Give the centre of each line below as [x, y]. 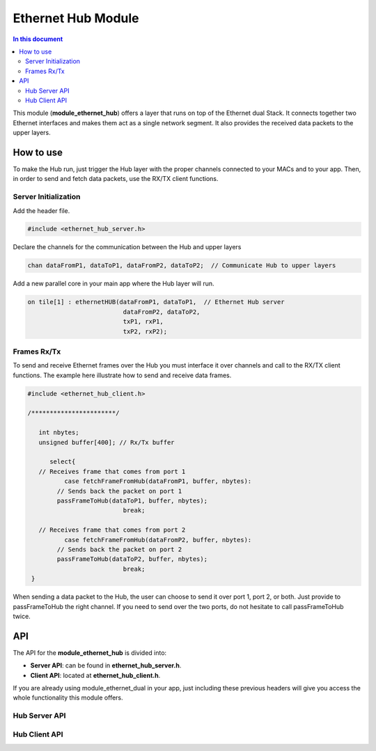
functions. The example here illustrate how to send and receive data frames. [122, 375]
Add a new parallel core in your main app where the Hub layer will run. [113, 284]
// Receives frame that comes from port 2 [112, 530]
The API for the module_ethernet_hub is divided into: [90, 653]
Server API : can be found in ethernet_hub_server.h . [106, 665]
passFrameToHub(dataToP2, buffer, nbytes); [132, 559]
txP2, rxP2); [145, 331]
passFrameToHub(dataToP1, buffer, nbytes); [132, 501]
